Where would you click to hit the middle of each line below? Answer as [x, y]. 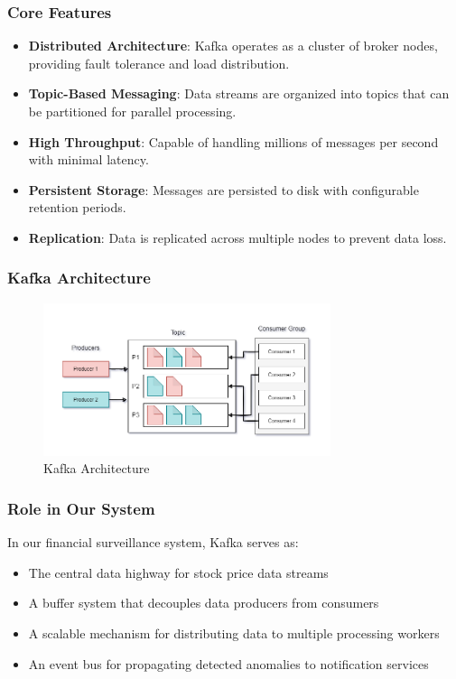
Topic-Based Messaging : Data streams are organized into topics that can [239, 93]
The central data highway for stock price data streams [178, 572]
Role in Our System [81, 508]
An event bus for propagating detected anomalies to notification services [228, 663]
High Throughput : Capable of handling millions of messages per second [233, 141]
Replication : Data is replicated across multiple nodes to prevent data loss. [237, 237]
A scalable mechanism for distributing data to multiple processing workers [234, 632]
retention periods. [77, 207]
